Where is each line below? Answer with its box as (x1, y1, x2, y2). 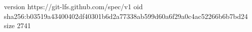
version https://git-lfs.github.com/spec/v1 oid (4, 1, 143, 11)
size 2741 (4, 20, 31, 31)
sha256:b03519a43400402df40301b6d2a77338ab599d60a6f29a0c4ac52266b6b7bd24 (4, 11, 248, 21)
